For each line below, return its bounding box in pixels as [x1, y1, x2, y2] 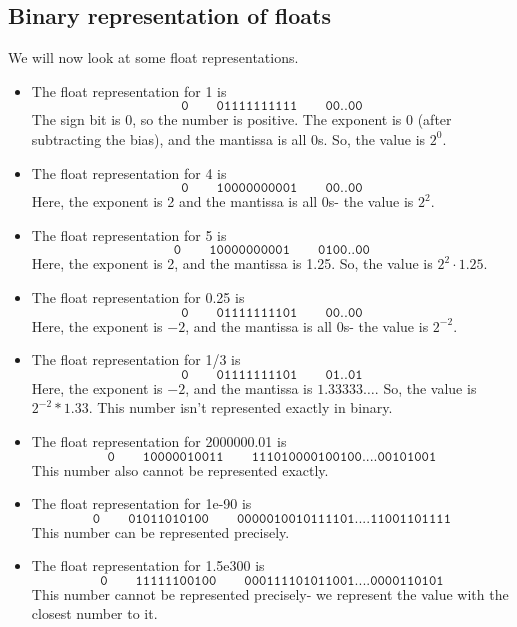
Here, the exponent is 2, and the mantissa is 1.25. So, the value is [31, 253, 433, 274]
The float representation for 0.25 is [31, 286, 245, 307]
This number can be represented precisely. [31, 521, 290, 542]
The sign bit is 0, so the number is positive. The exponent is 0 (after [31, 109, 452, 130]
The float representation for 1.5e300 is [31, 555, 265, 576]
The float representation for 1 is [31, 80, 227, 101]
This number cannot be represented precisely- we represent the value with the [31, 583, 509, 604]
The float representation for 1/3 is [31, 349, 241, 370]
